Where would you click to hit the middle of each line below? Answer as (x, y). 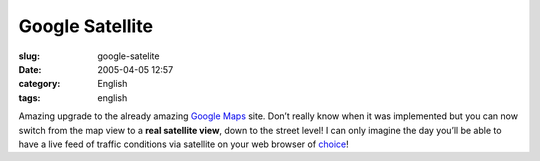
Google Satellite (86, 26)
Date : (30, 69)
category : (39, 84)
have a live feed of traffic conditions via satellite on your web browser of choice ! (183, 144)
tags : (29, 97)
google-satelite (128, 56)
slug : (29, 56)
